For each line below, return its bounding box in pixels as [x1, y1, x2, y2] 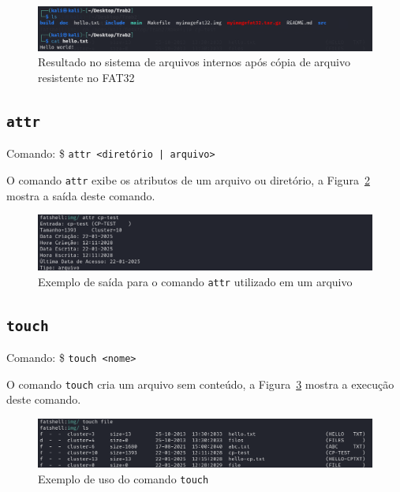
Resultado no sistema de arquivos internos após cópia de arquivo [38, 54, 350, 70]
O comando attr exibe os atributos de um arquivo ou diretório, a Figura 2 [6, 171, 370, 188]
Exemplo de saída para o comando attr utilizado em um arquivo [38, 273, 353, 289]
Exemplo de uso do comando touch [38, 471, 209, 487]
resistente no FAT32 [38, 69, 135, 85]
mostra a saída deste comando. [6, 187, 155, 203]
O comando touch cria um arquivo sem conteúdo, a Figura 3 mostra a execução [6, 375, 394, 392]
